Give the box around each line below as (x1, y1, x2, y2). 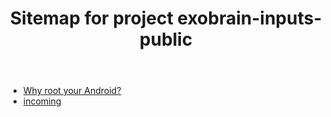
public (139, 28, 193, 51)
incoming (22, 95, 62, 107)
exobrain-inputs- (177, 7, 323, 30)
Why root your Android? (22, 85, 122, 97)
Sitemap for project (9, 7, 174, 30)
